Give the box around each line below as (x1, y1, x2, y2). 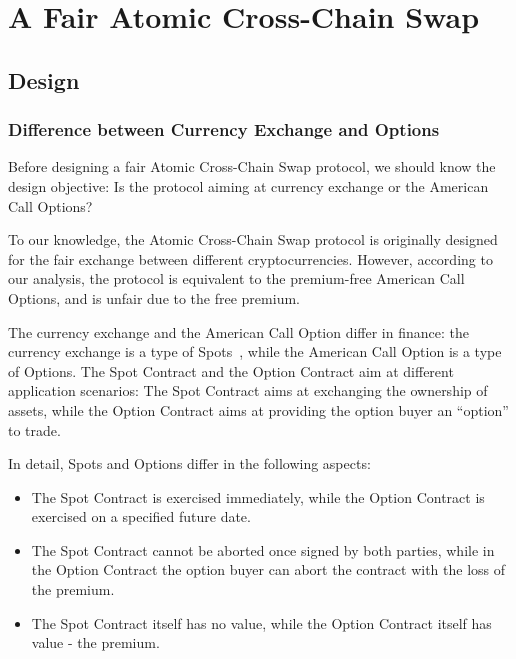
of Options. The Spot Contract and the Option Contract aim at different (8, 360, 454, 381)
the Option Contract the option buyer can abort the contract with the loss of (31, 559, 506, 580)
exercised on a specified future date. (31, 506, 251, 527)
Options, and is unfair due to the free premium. (8, 287, 300, 308)
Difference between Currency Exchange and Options (8, 117, 440, 142)
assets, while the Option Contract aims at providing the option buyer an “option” (8, 399, 509, 420)
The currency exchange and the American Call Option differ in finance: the (8, 321, 469, 342)
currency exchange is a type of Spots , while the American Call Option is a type (8, 341, 502, 362)
